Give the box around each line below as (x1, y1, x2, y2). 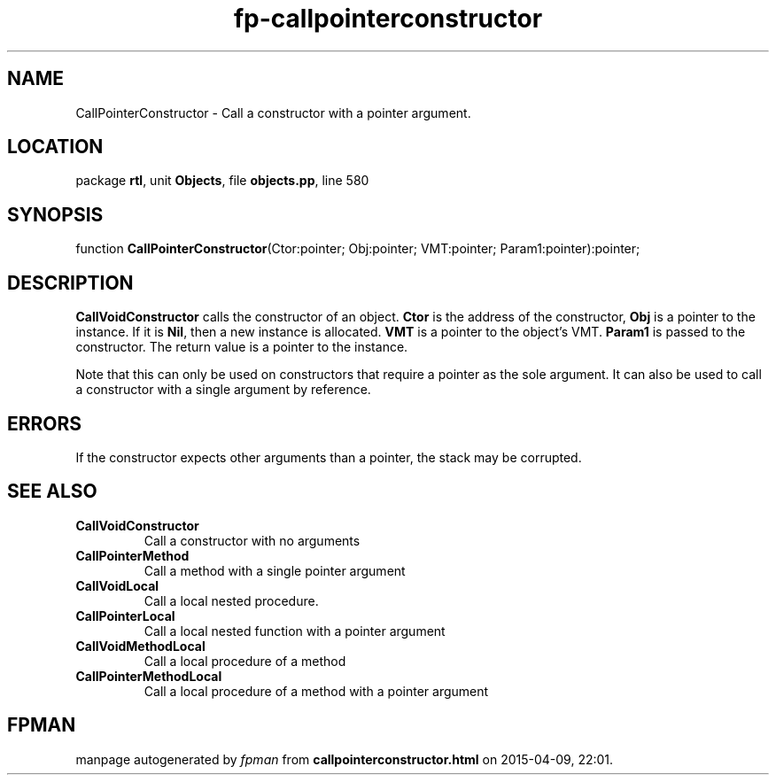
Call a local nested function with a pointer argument (144, 623, 446, 639)
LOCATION (7, 135, 104, 159)
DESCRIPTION (7, 271, 134, 294)
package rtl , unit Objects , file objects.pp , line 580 (75, 173, 369, 189)
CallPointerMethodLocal (75, 668, 222, 684)
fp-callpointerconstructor (233, 4, 543, 34)
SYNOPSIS (7, 203, 104, 226)
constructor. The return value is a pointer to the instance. (75, 339, 408, 355)
